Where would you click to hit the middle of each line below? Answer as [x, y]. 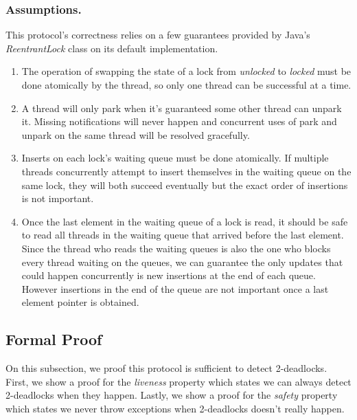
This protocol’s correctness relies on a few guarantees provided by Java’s [158, 35]
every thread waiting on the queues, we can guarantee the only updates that [182, 262]
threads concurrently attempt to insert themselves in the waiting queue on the [186, 171]
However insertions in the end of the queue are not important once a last [175, 288]
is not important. [58, 198]
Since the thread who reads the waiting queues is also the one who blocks [176, 248]
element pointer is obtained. [80, 302]
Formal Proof [54, 339]
